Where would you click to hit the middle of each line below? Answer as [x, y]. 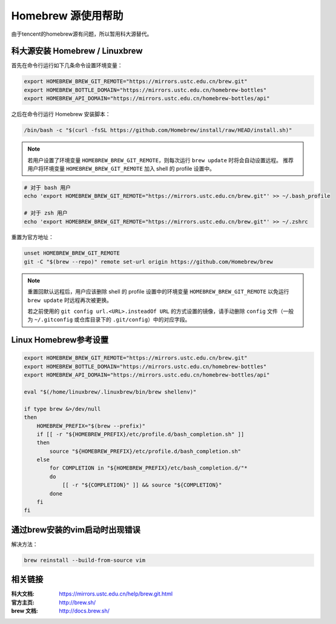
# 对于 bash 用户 [48, 187]
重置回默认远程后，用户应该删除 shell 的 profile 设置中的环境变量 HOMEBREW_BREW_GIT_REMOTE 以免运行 [158, 292]
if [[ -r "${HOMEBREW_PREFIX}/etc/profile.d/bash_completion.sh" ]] [140, 434]
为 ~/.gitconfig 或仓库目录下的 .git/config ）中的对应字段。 [109, 320]
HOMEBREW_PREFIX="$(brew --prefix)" [91, 426]
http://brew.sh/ [77, 602]
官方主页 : [23, 602]
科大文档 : [23, 594]
